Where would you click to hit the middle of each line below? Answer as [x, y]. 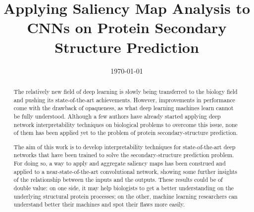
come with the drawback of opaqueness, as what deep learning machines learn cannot [124, 108]
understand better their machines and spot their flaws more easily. [99, 204]
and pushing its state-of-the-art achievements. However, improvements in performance [124, 100]
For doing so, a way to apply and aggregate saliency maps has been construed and [120, 163]
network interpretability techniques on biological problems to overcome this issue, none [126, 124]
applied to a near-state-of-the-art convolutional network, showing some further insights [125, 171]
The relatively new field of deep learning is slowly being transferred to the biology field [126, 91]
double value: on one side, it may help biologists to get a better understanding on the [124, 188]
